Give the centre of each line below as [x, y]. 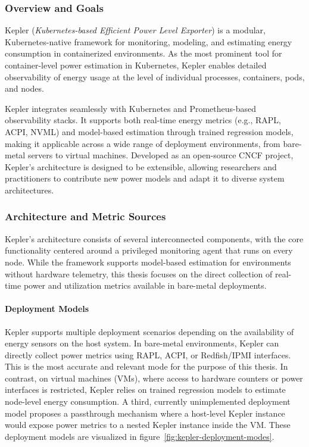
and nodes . [24, 88]
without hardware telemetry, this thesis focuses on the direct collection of [139, 273]
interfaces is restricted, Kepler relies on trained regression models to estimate [145, 390]
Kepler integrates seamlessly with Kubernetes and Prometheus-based [131, 108]
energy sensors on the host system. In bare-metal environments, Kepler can [142, 343]
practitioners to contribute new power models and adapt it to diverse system [145, 178]
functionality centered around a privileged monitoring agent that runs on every [149, 250]
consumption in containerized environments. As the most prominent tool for [143, 53]
